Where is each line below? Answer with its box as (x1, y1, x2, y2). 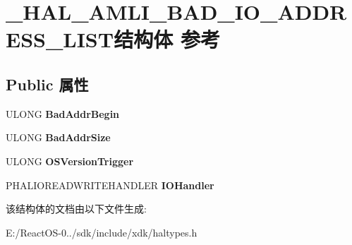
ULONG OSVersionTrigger (6, 153, 134, 168)
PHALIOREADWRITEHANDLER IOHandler (6, 177, 214, 192)
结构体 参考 (114, 25, 220, 54)
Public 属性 (6, 73, 89, 95)
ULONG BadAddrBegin (6, 106, 120, 121)
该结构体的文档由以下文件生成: (6, 201, 147, 216)
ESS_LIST (6, 25, 114, 54)
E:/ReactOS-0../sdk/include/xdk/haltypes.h (6, 225, 198, 239)
